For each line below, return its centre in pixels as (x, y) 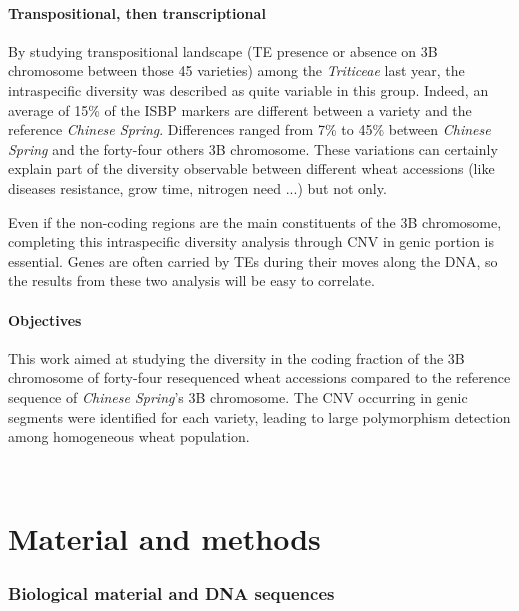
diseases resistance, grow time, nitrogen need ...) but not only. (197, 187)
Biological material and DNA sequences (171, 592)
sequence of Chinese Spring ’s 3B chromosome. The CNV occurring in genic (238, 396)
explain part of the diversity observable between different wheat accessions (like (251, 168)
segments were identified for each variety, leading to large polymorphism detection (259, 416)
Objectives (45, 319)
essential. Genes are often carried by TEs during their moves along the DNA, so (253, 260)
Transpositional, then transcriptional (137, 12)
